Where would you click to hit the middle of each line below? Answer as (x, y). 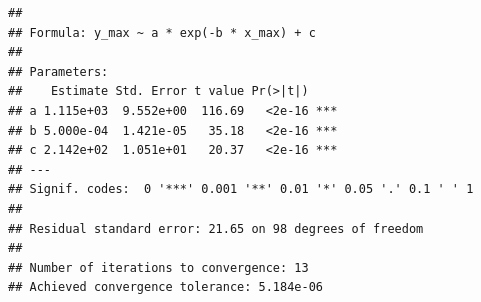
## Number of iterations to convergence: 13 (158, 267)
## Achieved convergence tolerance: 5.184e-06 (165, 287)
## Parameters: (58, 71)
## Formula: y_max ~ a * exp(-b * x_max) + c (162, 32)
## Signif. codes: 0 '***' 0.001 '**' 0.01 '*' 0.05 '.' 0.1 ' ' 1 (241, 189)
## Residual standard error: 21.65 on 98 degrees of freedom (216, 228)
